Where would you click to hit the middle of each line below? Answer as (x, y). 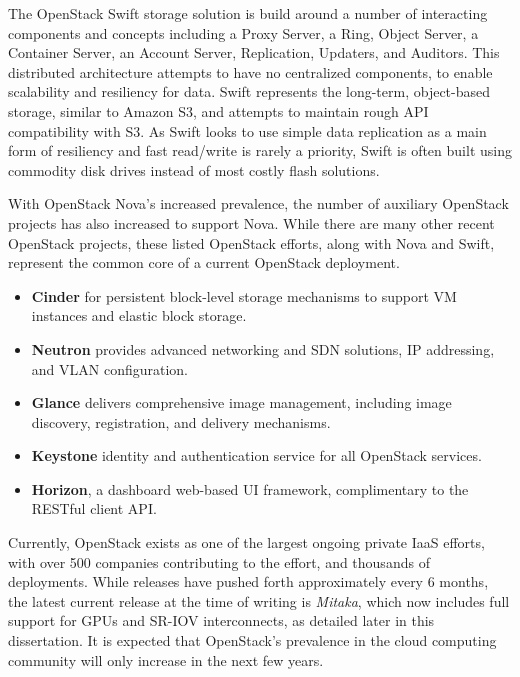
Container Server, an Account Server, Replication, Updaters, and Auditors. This (254, 52)
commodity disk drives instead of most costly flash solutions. (194, 169)
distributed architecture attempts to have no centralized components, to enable (250, 71)
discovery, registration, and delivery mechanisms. (181, 421)
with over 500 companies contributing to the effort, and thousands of (219, 561)
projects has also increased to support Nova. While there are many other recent (251, 222)
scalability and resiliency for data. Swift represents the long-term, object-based (249, 91)
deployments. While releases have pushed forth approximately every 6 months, (248, 581)
